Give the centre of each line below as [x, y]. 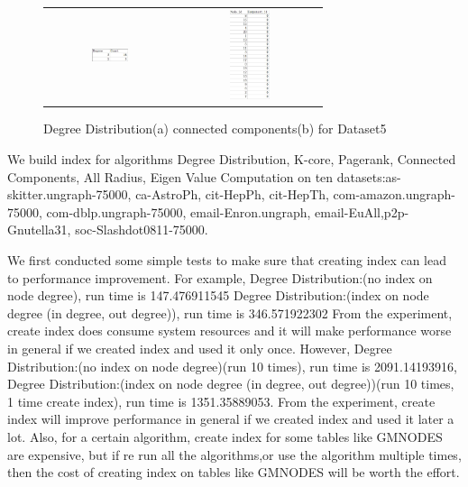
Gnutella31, [39, 230]
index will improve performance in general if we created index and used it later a [231, 419]
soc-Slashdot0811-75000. [142, 230]
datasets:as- [369, 176]
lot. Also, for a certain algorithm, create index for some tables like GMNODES [225, 436]
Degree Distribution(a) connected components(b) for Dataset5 [215, 129]
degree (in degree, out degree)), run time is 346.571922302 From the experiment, [230, 312]
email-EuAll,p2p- [362, 211]
